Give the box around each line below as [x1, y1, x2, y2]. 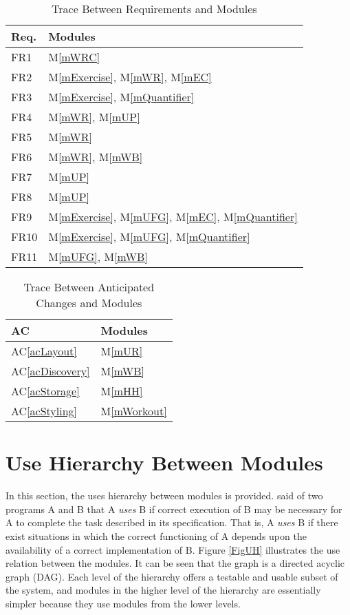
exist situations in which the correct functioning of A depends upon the [6, 528, 307, 543]
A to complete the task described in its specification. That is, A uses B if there [6, 515, 338, 530]
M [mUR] [100, 343, 143, 359]
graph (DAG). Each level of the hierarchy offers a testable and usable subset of [6, 569, 338, 583]
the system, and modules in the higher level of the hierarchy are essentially [6, 583, 321, 597]
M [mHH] [100, 383, 143, 399]
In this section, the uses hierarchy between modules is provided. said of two [6, 488, 323, 503]
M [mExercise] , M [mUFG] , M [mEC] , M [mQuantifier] [48, 209, 298, 225]
